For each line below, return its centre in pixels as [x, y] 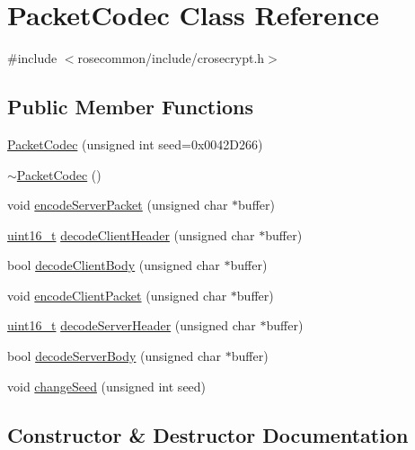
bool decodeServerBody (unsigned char [115, 356]
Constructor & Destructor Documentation [208, 434]
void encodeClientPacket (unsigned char [117, 295]
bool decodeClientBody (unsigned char [114, 265]
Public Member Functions [130, 107]
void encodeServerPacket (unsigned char [118, 205]
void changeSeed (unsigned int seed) [107, 386]
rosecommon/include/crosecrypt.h [171, 58]
